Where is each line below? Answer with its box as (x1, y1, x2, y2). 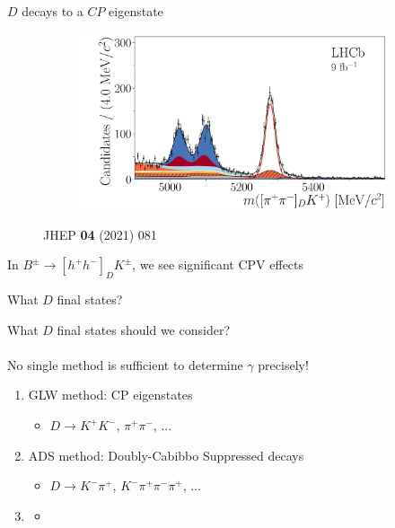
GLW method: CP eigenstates (28, 385, 193, 404)
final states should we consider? (57, 320, 230, 339)
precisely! (258, 355, 309, 374)
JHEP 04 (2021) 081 (43, 224, 157, 243)
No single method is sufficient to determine (7, 355, 243, 374)
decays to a (22, 2, 83, 20)
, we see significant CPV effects (132, 255, 304, 274)
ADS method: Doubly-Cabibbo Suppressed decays (28, 445, 304, 464)
